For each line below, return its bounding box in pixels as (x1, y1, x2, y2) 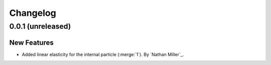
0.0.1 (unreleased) (9, 22, 71, 31)
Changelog (9, 7, 56, 18)
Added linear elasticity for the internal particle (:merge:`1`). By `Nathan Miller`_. (22, 51, 184, 57)
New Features (9, 38, 54, 47)
